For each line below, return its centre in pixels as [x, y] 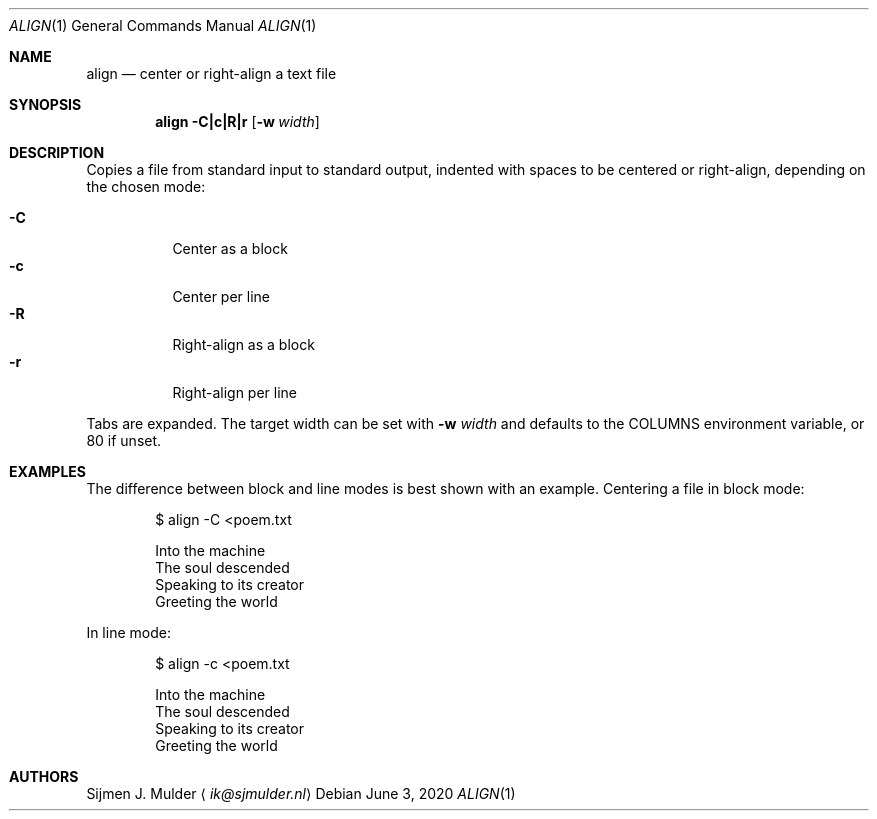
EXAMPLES [47, 471]
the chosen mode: [146, 186]
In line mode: [128, 632]
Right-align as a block [243, 344]
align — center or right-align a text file [211, 73]
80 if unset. [124, 440]
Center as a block [230, 248]
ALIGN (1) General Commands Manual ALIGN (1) [163, 25]
